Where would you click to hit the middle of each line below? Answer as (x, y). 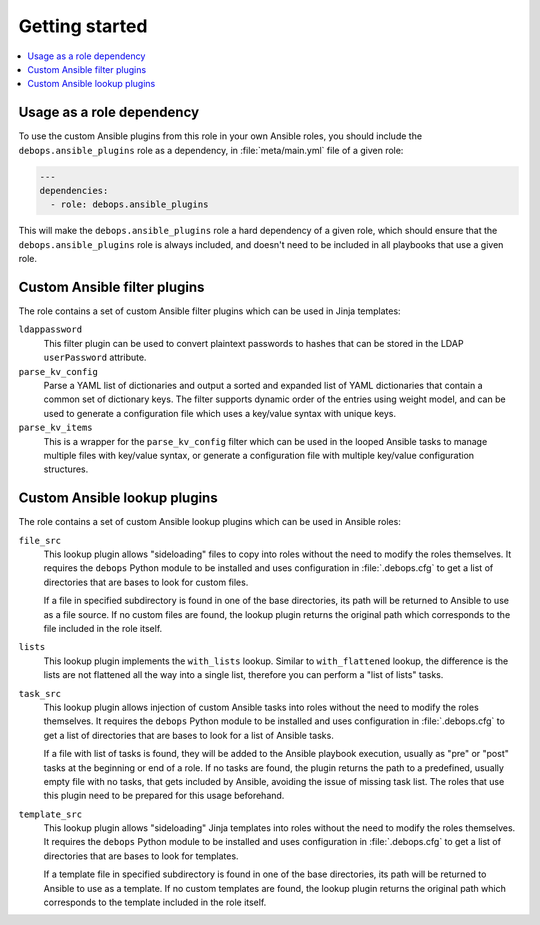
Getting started (83, 26)
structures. (66, 469)
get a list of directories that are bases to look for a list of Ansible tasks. (188, 735)
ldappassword (50, 329)
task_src (40, 693)
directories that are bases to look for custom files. (146, 582)
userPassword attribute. (95, 357)
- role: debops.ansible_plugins (129, 204)
